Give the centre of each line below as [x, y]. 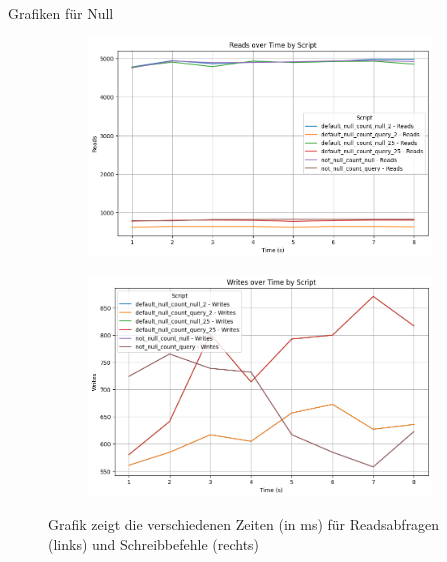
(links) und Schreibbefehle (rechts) [154, 543]
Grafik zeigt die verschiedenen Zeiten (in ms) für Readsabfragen [244, 524]
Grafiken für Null [61, 13]
